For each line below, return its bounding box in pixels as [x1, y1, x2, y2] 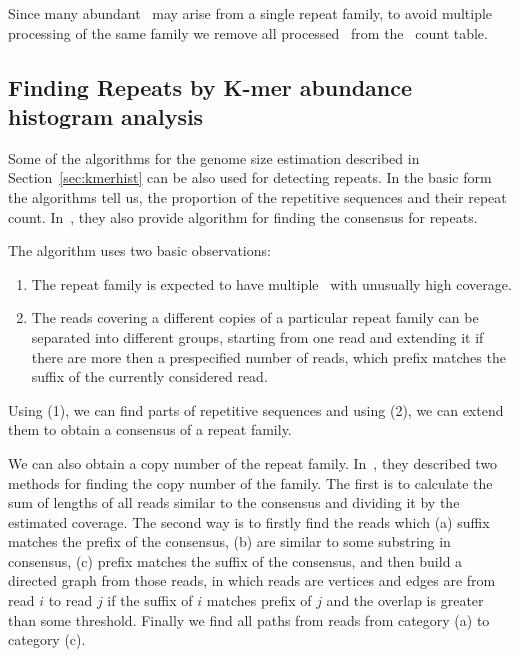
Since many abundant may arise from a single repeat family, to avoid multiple [8, 3, 493, 23]
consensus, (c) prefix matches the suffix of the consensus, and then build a [8, 550, 463, 571]
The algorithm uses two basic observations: [8, 240, 271, 261]
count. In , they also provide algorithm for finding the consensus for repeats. [8, 206, 478, 227]
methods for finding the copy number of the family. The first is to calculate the [8, 472, 493, 493]
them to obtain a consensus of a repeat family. [8, 419, 292, 440]
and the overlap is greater [326, 590, 484, 611]
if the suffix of [107, 590, 193, 611]
